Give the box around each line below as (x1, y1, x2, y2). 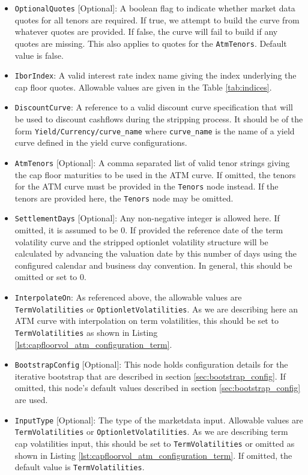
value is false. (14, 49, 64, 61)
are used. (14, 393, 48, 406)
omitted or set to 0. (14, 270, 86, 283)
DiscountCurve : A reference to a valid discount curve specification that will (14, 101, 293, 113)
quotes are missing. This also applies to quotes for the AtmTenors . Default (14, 37, 287, 49)
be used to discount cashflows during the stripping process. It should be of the (14, 113, 303, 125)
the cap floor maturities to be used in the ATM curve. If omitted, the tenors (14, 168, 296, 181)
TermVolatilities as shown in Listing (14, 326, 158, 338)
